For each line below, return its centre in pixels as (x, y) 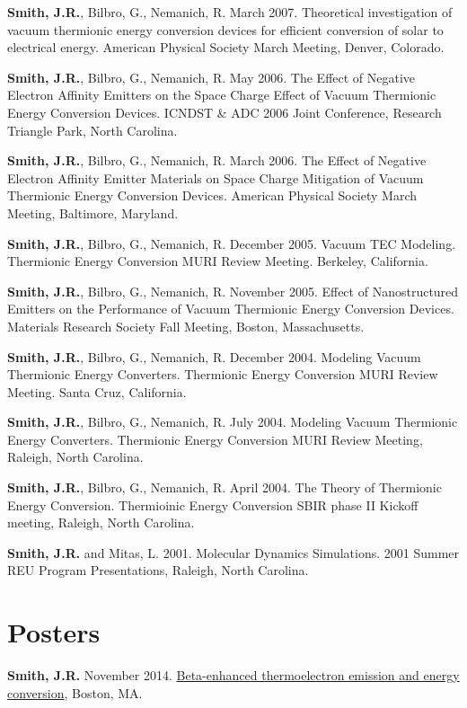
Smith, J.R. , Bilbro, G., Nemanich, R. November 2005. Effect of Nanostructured (233, 291)
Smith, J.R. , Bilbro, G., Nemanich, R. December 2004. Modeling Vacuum (214, 356)
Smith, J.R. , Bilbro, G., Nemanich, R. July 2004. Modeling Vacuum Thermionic (233, 422)
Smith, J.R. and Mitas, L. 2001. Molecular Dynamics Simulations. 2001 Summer (233, 552)
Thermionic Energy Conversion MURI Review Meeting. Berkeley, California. (218, 261)
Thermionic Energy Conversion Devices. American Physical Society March (212, 195)
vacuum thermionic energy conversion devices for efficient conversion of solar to (225, 29)
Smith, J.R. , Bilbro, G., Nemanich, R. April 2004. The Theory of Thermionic (225, 487)
